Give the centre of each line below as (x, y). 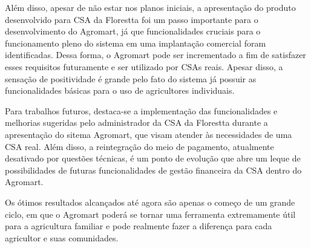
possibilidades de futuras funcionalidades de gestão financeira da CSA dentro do (153, 170)
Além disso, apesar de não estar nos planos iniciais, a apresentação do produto (150, 7)
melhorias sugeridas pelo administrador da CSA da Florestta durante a (136, 122)
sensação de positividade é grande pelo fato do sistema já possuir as (131, 78)
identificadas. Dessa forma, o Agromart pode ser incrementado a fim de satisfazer (155, 55)
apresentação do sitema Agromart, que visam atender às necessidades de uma (149, 134)
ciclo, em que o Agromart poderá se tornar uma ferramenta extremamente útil (150, 214)
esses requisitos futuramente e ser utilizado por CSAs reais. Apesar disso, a (144, 66)
